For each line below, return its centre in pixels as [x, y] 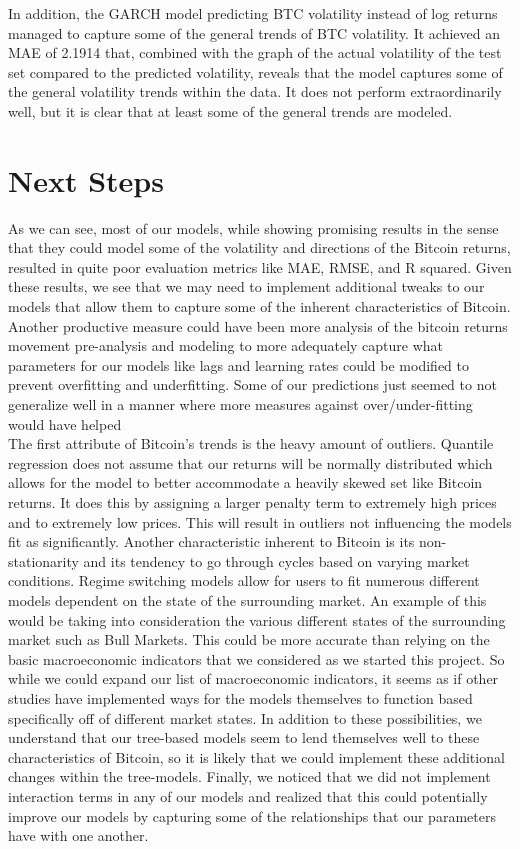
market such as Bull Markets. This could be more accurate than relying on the [249, 639]
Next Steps [86, 179]
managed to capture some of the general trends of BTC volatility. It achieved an [254, 32]
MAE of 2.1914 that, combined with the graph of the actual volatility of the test [255, 52]
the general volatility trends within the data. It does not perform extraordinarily [255, 91]
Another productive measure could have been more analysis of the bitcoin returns [258, 325]
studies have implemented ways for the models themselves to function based [240, 697]
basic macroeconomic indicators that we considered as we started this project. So [256, 658]
